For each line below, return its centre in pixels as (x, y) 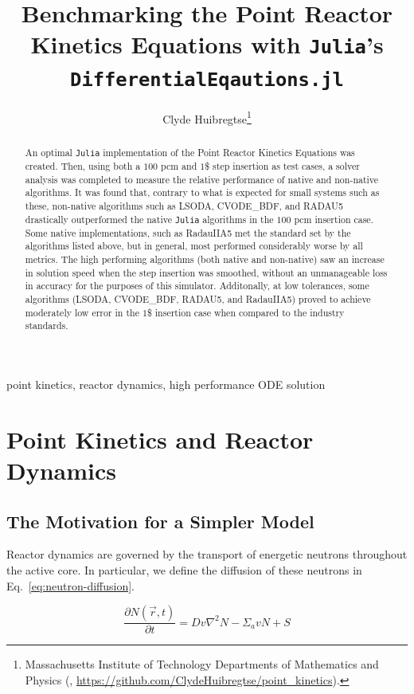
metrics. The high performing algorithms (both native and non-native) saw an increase (205, 259)
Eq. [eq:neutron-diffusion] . (70, 585)
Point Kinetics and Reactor (160, 439)
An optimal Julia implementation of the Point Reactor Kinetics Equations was (190, 152)
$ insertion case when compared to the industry (246, 312)
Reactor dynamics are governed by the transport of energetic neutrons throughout (207, 554)
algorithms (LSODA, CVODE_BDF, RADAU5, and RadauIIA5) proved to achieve (198, 298)
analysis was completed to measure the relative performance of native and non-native (202, 179)
